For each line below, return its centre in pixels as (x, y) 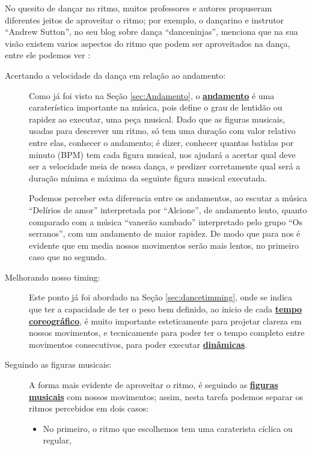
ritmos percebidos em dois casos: (89, 408)
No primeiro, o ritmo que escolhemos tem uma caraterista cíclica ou (168, 428)
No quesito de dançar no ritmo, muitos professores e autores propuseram (139, 8)
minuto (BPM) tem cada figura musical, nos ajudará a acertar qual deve (162, 154)
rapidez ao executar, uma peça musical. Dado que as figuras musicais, (157, 119)
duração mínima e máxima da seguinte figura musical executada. (148, 178)
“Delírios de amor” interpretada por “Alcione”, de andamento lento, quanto (168, 209)
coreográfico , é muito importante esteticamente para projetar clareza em (165, 321)
